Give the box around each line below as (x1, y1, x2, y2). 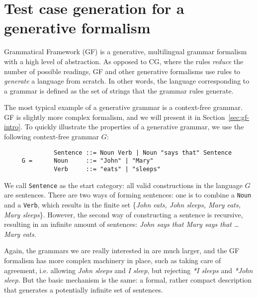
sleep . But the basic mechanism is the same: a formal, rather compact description (4, 275, 252, 285)
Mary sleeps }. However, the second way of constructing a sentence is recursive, (4, 209, 243, 219)
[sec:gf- (228, 111, 250, 122)
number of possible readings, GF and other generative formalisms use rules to (4, 66, 241, 76)
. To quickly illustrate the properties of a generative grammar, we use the (20, 121, 244, 132)
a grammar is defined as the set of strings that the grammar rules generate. (4, 85, 234, 96)
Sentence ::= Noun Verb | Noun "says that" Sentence (54, 149, 232, 156)
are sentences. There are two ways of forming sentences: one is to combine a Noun (4, 190, 252, 200)
